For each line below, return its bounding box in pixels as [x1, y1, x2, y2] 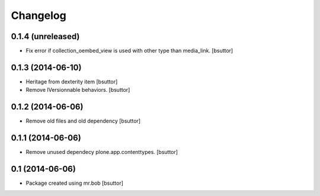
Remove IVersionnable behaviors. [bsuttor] [25, 86, 130, 94]
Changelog [11, 9, 66, 22]
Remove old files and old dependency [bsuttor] [25, 117, 141, 124]
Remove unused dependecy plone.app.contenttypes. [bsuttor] [25, 149, 178, 156]
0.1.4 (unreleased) [11, 31, 80, 41]
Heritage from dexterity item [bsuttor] [25, 78, 118, 85]
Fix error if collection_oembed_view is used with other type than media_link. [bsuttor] [25, 47, 233, 54]
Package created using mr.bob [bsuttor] [25, 179, 124, 187]
